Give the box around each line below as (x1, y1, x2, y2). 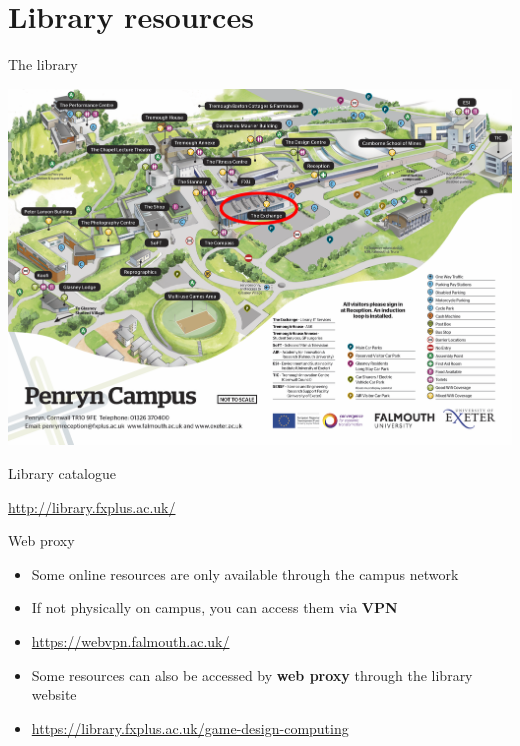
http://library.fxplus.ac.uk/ (8, 496, 176, 517)
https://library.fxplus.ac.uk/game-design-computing (31, 717, 349, 738)
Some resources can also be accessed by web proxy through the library (31, 664, 473, 685)
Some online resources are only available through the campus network (31, 563, 459, 584)
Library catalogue (8, 463, 117, 483)
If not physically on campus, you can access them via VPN (31, 597, 398, 618)
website (31, 684, 77, 705)
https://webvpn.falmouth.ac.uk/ (31, 630, 230, 651)
